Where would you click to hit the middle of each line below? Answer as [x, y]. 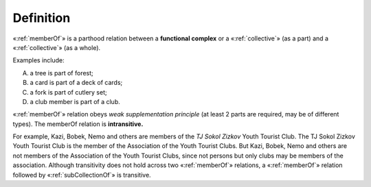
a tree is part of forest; [62, 73]
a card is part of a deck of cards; [76, 83]
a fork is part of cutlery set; [68, 92]
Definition [42, 18]
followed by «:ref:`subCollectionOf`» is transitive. [82, 175]
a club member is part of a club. [75, 101]
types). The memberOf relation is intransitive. [78, 124]
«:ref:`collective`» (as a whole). [57, 47]
